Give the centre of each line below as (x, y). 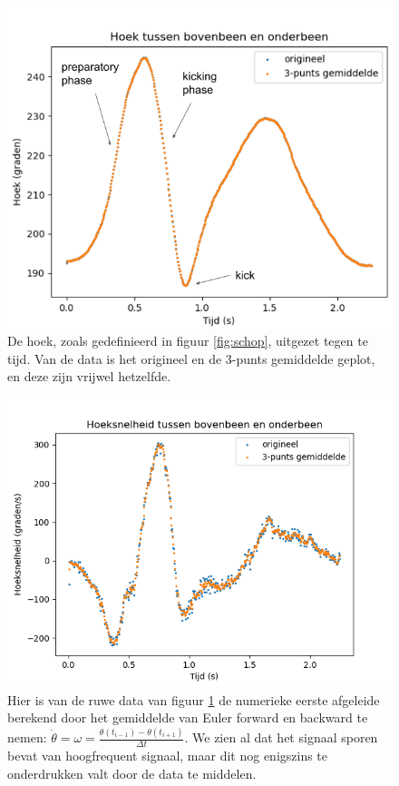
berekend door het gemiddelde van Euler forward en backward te (188, 717)
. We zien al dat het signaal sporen (281, 737)
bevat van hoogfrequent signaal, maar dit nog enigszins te (168, 755)
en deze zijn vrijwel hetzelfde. (89, 376)
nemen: (27, 737)
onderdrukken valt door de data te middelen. (132, 773)
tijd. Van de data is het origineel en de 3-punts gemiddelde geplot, (191, 358)
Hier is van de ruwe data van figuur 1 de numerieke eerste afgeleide (194, 699)
